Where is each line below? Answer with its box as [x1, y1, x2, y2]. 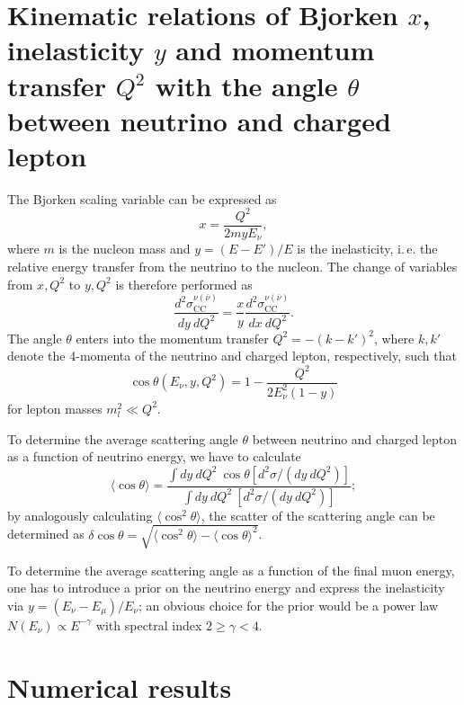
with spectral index [95, 615, 202, 634]
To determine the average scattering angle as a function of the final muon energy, [7, 560, 455, 579]
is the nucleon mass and [58, 239, 191, 258]
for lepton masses [7, 398, 103, 417]
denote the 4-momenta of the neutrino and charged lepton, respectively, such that [7, 346, 457, 365]
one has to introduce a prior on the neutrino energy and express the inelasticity [7, 578, 445, 597]
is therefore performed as [115, 274, 253, 293]
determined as [7, 524, 85, 543]
